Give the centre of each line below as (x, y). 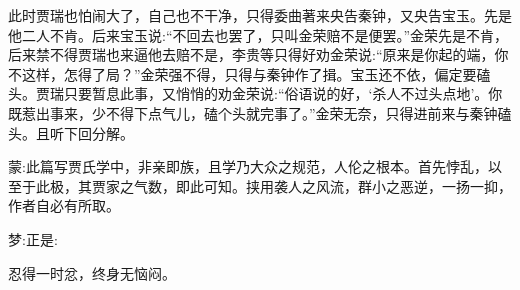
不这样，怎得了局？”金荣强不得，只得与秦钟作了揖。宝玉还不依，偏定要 (242, 73)
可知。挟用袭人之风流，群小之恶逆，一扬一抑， (357, 185)
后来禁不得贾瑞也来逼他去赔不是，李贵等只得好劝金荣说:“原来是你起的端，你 (258, 54)
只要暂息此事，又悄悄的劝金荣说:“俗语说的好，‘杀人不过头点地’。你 (283, 93)
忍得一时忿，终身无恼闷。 (92, 272)
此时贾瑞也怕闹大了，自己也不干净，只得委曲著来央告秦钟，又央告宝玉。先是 (260, 15)
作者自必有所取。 (64, 205)
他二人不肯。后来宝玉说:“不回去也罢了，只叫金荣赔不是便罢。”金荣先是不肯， (258, 34)
